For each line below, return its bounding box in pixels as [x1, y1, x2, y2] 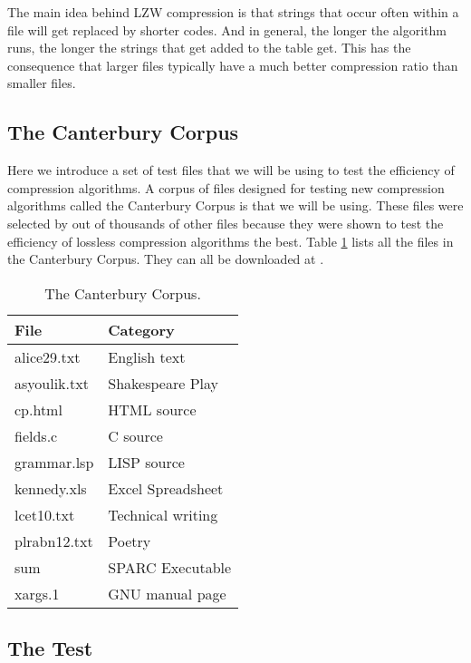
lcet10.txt [14, 503, 75, 525]
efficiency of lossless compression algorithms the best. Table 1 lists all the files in [7, 231, 454, 250]
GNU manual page [108, 582, 226, 604]
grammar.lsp [14, 451, 94, 473]
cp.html [14, 398, 62, 420]
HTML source [108, 398, 197, 420]
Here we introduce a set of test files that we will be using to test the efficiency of [7, 161, 455, 180]
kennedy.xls [14, 477, 87, 499]
